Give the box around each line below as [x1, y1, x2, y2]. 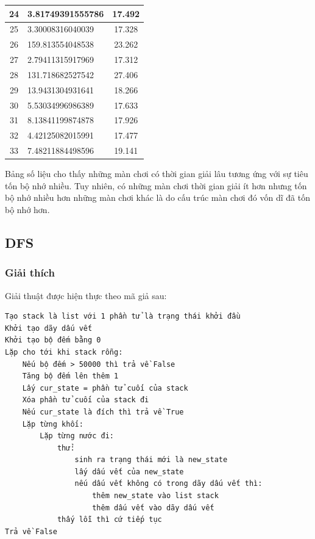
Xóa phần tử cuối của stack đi [22, 396, 149, 405]
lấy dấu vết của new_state [74, 467, 184, 476]
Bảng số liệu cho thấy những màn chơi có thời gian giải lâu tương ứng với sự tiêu [5, 167, 308, 180]
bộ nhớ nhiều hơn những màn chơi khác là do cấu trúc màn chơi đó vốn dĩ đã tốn [5, 191, 310, 204]
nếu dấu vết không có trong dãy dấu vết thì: [74, 479, 263, 488]
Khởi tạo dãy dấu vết [5, 324, 93, 333]
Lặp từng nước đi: [40, 432, 114, 441]
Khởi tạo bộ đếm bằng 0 [5, 336, 101, 345]
